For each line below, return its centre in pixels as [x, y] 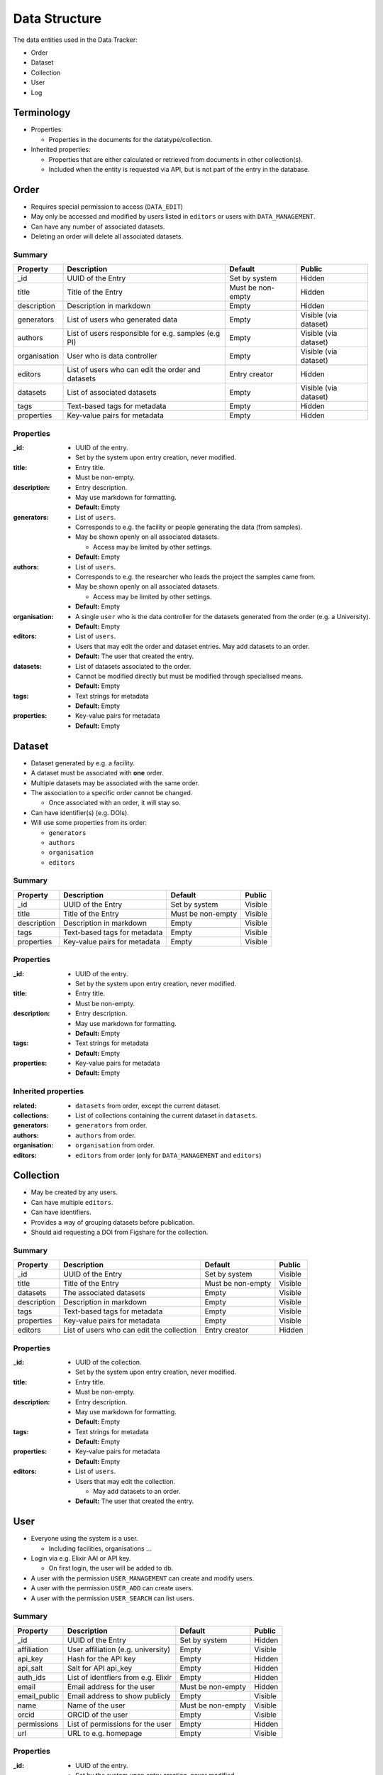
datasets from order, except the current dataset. [148, 1105]
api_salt [30, 1668]
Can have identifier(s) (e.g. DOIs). [80, 812]
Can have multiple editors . [72, 1202]
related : [25, 1105]
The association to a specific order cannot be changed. [112, 792]
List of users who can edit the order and [134, 370]
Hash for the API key [102, 1659]
